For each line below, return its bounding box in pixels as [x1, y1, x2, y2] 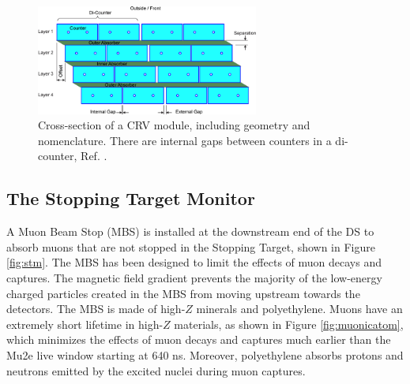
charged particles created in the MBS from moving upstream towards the [6, 285, 360, 301]
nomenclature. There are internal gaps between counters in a [38, 132, 332, 148]
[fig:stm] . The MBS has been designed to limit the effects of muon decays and [6, 254, 382, 270]
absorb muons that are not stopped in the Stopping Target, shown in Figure [6, 238, 375, 255]
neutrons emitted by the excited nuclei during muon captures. [6, 362, 306, 378]
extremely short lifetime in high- [6, 315, 164, 332]
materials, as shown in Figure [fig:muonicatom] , [174, 315, 404, 332]
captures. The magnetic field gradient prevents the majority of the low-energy [6, 270, 382, 286]
